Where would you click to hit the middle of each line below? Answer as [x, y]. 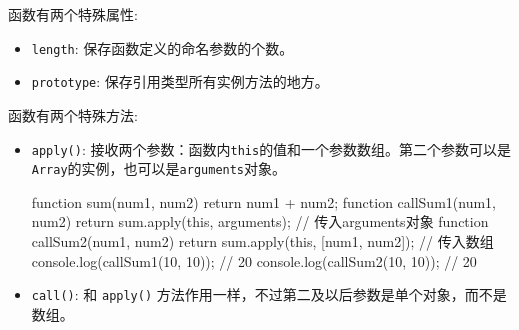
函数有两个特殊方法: [73, 114]
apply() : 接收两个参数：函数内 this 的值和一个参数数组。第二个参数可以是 [271, 148]
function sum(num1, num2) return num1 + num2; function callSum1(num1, [263, 201]
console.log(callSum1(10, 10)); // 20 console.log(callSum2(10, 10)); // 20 [254, 260]
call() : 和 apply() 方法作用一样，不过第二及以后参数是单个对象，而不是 [269, 294]
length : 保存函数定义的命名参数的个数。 [162, 47]
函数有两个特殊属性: [73, 14]
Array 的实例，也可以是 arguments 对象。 [159, 168]
